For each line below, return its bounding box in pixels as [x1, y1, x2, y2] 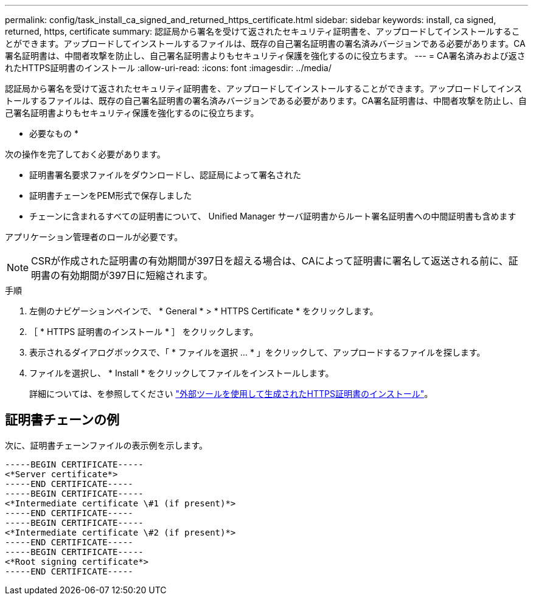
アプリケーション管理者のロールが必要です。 [5, 232, 183, 242]
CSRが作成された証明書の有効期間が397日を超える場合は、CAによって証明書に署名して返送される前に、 [31, 255, 509, 267]
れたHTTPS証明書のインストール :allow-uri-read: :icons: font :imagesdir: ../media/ [5, 63, 332, 73]
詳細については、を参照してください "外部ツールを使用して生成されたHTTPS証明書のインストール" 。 [29, 388, 433, 399]
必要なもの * [29, 128, 78, 139]
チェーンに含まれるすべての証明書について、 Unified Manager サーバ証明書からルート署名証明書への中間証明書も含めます [29, 211, 517, 221]
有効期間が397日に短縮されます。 [60, 269, 214, 281]
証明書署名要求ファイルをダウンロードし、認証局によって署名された [29, 170, 301, 180]
